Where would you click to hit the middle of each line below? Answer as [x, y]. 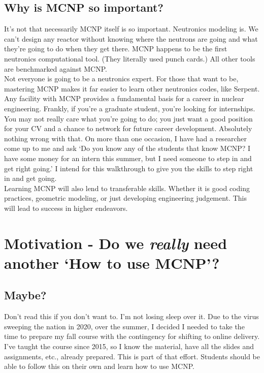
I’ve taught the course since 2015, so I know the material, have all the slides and [129, 346]
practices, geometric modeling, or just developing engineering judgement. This [125, 198]
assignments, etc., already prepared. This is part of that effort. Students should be [132, 356]
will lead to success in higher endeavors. [66, 208]
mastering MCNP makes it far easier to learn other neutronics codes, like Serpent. [132, 88]
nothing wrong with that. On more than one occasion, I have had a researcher [125, 138]
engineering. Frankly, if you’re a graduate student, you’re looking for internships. [130, 108]
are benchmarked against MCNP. [56, 68]
